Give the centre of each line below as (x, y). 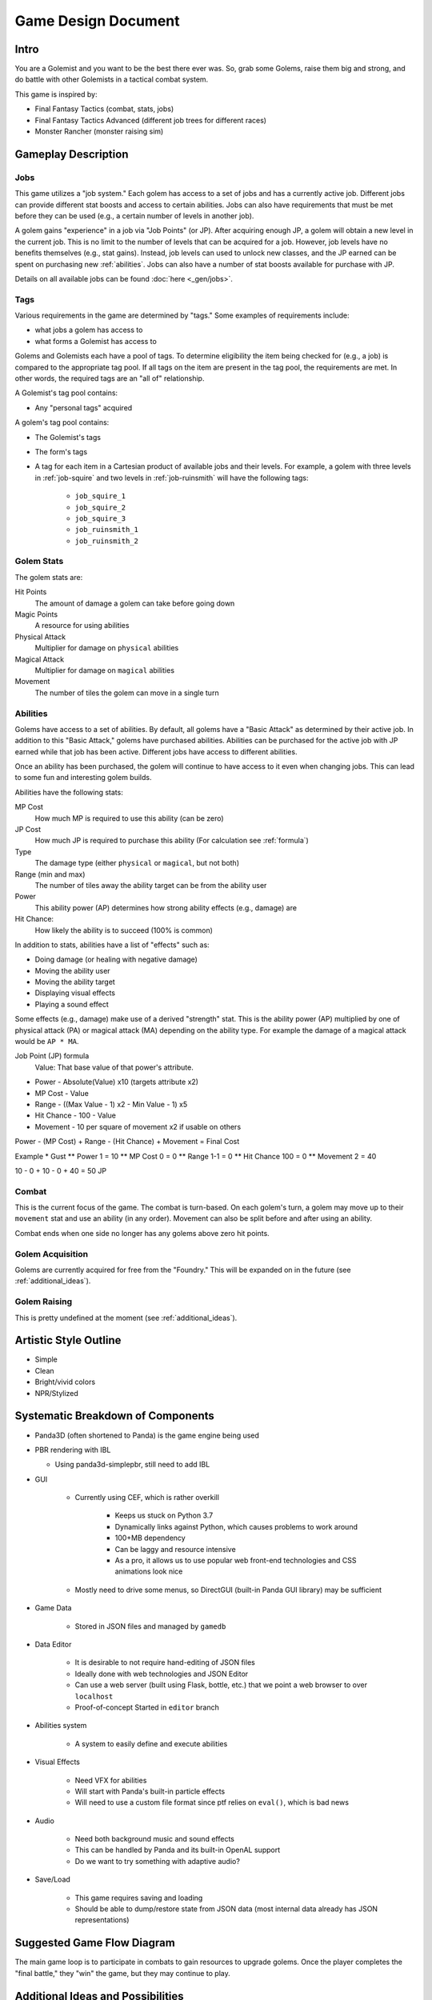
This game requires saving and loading (139, 1898)
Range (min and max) (50, 874)
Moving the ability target (75, 982)
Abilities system (61, 1726)
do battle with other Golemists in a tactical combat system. (112, 79)
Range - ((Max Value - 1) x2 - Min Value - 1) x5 (111, 1104)
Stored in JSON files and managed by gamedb (150, 1626)
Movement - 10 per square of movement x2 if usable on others (138, 1126)
